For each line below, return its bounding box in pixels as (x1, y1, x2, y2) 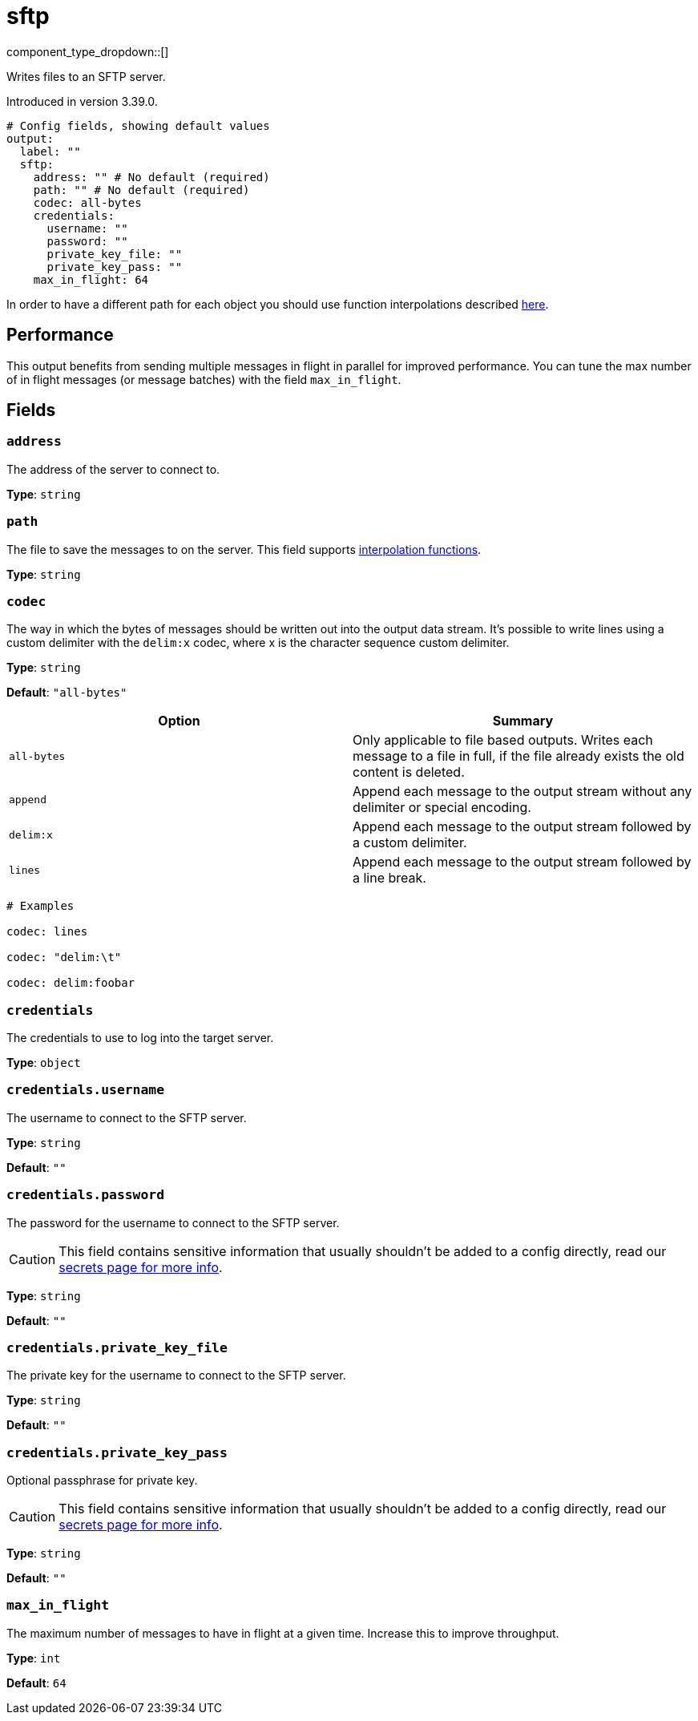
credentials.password (6, 1187, 164, 1203)
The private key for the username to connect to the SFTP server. (6, 1368, 346, 1383)
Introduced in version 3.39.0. (6, 94, 158, 108)
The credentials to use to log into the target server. (6, 1031, 274, 1045)
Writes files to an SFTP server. (6, 69, 166, 83)
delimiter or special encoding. (353, 799, 531, 816)
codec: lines (6, 925, 88, 939)
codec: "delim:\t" (6, 951, 122, 964)
